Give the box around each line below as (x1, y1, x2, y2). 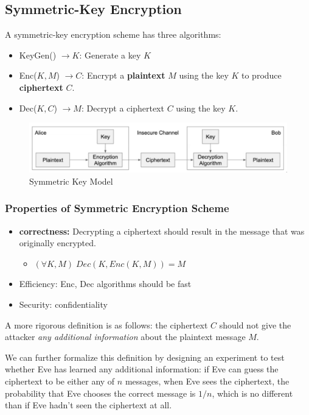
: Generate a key (79, 48, 141, 61)
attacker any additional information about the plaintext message (5, 330, 246, 343)
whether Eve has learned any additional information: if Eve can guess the (5, 363, 279, 375)
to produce (241, 69, 282, 82)
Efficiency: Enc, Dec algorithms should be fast (19, 277, 192, 290)
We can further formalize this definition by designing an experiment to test (5, 350, 285, 363)
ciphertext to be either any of (5, 374, 115, 387)
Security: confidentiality (19, 297, 108, 310)
